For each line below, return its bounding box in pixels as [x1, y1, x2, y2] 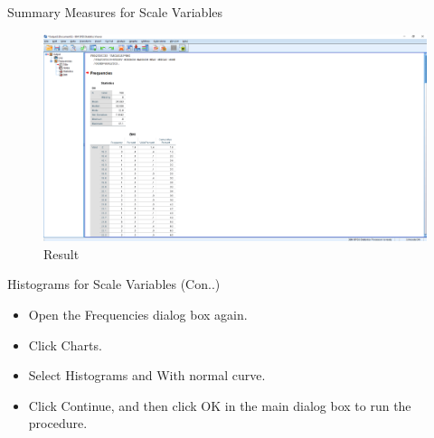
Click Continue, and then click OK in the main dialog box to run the [28, 396, 411, 415]
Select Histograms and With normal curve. [28, 366, 266, 385]
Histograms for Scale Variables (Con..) [7, 275, 221, 294]
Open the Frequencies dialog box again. [28, 304, 248, 323]
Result [43, 244, 80, 263]
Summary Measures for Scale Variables [7, 3, 222, 21]
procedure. [28, 414, 88, 433]
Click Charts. [28, 335, 102, 354]
